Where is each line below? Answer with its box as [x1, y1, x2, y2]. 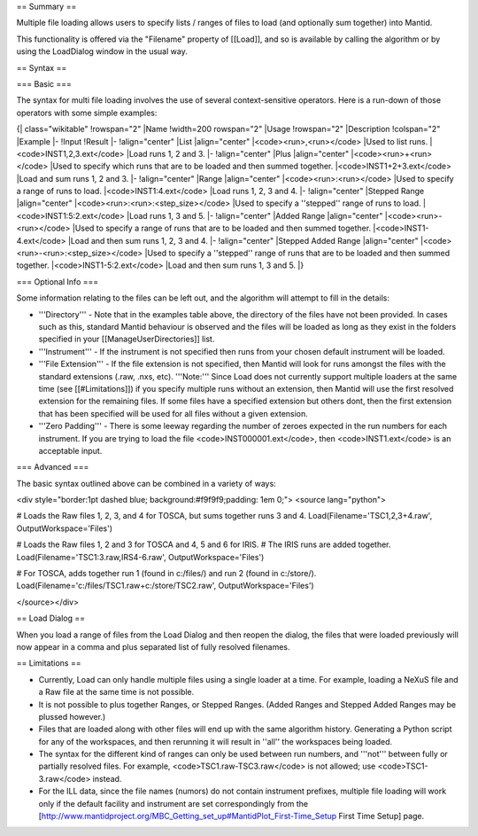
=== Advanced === [16, 462, 89, 473]
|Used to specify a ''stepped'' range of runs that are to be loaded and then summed [144, 248, 451, 259]
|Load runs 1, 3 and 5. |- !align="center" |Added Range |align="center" [127, 210, 383, 221]
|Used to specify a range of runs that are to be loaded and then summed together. [72, 223, 372, 234]
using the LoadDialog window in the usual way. [16, 46, 188, 57]
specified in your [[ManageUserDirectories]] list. [38, 333, 215, 345]
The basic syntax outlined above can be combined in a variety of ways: [16, 478, 276, 488]
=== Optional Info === [16, 276, 99, 287]
